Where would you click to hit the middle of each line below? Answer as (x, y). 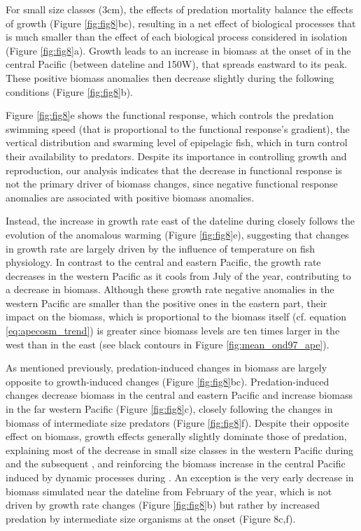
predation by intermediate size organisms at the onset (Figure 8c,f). (151, 518)
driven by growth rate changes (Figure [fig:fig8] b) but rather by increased (163, 505)
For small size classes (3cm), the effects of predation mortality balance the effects (179, 9)
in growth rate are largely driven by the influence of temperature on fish (161, 248)
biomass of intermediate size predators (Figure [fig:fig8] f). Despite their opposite (177, 422)
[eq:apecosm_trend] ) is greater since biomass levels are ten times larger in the (173, 331)
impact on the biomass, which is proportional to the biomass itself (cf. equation (176, 317)
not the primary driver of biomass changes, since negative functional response (172, 184)
